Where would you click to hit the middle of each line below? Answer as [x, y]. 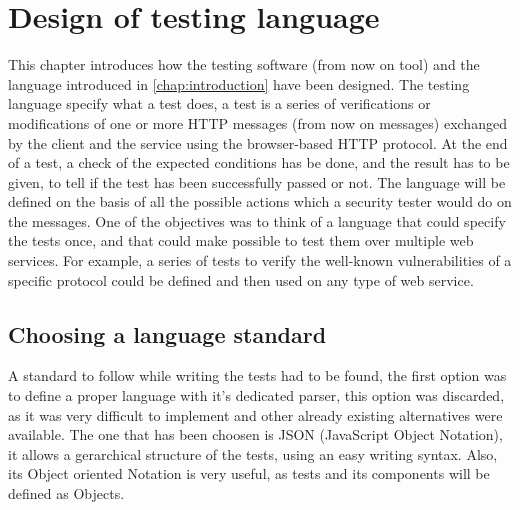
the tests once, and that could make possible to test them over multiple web [241, 240]
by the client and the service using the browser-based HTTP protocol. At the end [258, 142]
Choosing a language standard [167, 333]
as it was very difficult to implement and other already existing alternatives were [255, 414]
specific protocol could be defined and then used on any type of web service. [241, 279]
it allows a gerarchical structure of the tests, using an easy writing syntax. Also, [253, 453]
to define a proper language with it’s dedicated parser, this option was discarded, [256, 395]
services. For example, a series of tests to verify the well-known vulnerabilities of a [260, 260]
